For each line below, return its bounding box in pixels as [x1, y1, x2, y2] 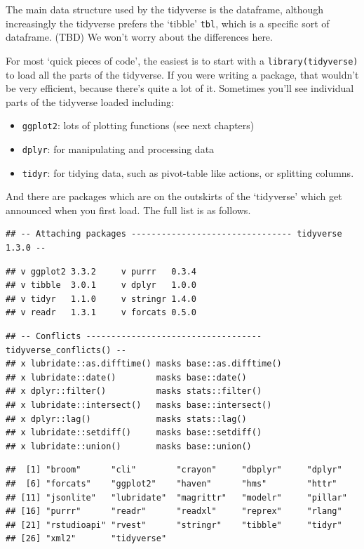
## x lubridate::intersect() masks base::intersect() [6, 399, 272, 410]
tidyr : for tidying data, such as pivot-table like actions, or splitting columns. [22, 165, 354, 180]
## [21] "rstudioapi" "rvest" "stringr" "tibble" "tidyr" [6, 520, 342, 530]
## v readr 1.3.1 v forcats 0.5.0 [6, 307, 197, 318]
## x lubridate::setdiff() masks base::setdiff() [6, 428, 262, 438]
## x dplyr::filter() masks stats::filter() [6, 386, 262, 397]
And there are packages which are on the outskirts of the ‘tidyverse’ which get [6, 189, 342, 204]
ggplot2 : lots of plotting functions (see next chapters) [22, 118, 255, 133]
